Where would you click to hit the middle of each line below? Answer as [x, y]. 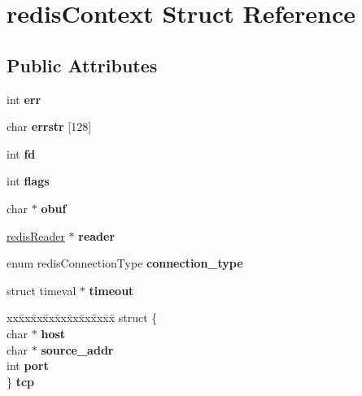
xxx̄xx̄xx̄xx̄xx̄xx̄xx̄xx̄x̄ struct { [82, 318]
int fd [21, 153]
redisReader [36, 235]
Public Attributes [82, 65]
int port [28, 366]
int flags [28, 181]
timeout [111, 290]
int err [24, 99]
